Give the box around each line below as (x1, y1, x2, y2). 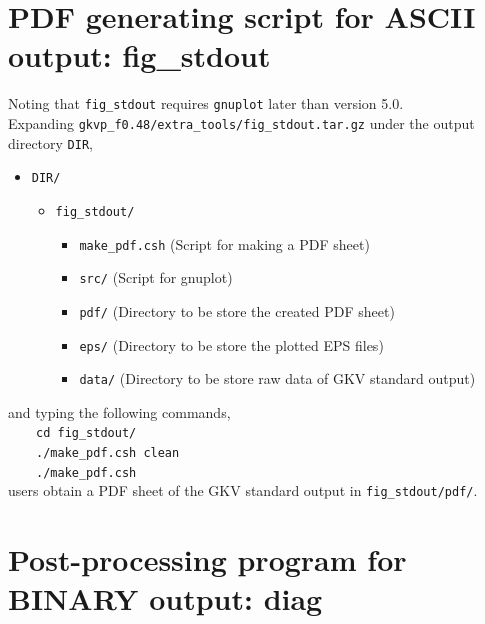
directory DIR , (8, 132, 93, 153)
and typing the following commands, (8, 401, 231, 422)
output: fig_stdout (8, 35, 271, 76)
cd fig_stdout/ (36, 426, 137, 441)
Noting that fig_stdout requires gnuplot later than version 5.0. (8, 93, 404, 114)
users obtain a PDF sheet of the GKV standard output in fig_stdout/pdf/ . (8, 480, 478, 501)
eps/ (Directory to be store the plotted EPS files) (79, 334, 384, 355)
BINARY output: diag (8, 578, 323, 619)
